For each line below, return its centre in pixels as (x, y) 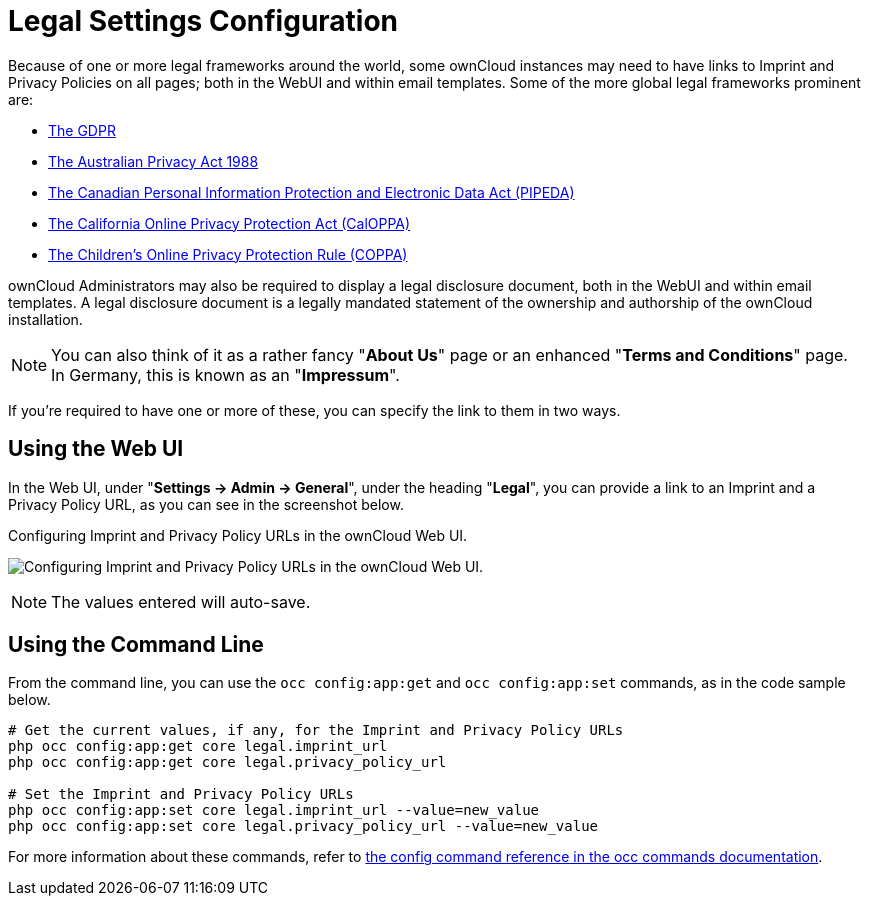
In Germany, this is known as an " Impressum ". (225, 374)
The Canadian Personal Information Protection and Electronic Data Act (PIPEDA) (311, 192)
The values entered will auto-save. (181, 601)
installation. (45, 319)
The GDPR (82, 130)
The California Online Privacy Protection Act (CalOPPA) (229, 223)
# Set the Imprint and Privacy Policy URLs (181, 794)
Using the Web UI (96, 449)
